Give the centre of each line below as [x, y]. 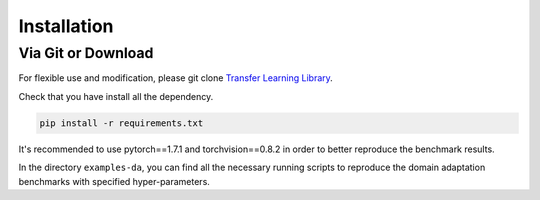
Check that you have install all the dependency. [116, 96]
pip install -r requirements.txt [121, 123]
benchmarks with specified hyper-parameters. [114, 181]
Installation [66, 26]
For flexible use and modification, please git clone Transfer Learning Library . [176, 78]
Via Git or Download [86, 53]
